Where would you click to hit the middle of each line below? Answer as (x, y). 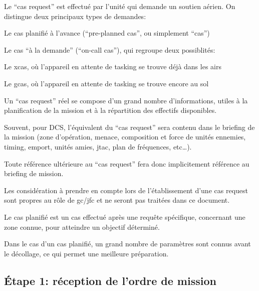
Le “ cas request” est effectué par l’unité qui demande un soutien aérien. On (120, 6)
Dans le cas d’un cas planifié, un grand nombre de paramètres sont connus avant (127, 244)
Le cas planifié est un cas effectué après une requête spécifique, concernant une (125, 216)
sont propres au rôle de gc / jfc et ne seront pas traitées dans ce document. (117, 200)
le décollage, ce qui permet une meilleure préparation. (86, 253)
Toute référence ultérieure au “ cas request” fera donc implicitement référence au (127, 163)
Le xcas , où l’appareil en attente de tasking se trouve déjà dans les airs (113, 66)
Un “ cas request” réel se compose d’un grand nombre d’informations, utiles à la (126, 100)
